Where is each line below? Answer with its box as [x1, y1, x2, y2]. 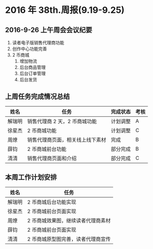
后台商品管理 [19, 65, 46, 70]
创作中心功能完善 [12, 46, 47, 52]
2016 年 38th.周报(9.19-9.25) [5, 4, 124, 16]
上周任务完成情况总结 [5, 92, 70, 101]
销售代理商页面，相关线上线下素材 [27, 136, 107, 143]
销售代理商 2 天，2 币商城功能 [27, 118, 97, 125]
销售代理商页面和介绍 [27, 155, 77, 162]
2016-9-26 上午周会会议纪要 [5, 26, 92, 34]
